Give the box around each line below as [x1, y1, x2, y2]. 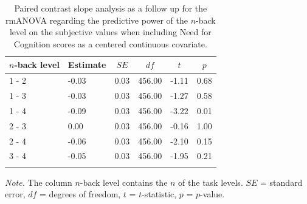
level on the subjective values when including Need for [9, 25, 212, 38]
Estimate [67, 58, 106, 71]
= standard [260, 175, 303, 188]
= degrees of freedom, [40, 188, 121, 200]
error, [5, 188, 26, 200]
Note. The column [5, 175, 72, 188]
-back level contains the [80, 175, 168, 188]
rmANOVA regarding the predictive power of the [5, 13, 188, 26]
